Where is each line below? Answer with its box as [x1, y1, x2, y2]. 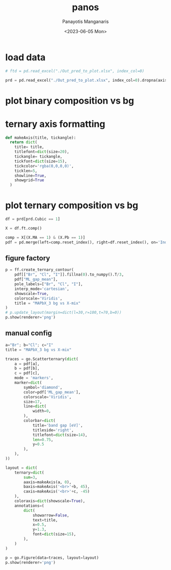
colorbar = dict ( [23, 418, 56, 423]
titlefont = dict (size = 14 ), [32, 432, 88, 437]
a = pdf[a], [14, 361, 40, 366]
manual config [5, 329, 52, 338]
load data [5, 52, 46, 63]
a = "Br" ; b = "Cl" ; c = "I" [5, 342, 53, 348]
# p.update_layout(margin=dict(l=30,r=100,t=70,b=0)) [5, 310, 122, 315]
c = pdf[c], [14, 370, 40, 376]
